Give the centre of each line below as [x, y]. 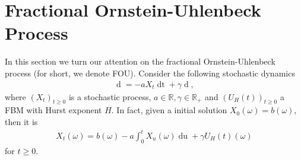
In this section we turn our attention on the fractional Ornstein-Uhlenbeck [140, 61]
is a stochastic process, [110, 96]
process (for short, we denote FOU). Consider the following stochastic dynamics [150, 73]
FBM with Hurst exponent [53, 110]
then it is [21, 121]
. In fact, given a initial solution [169, 110]
